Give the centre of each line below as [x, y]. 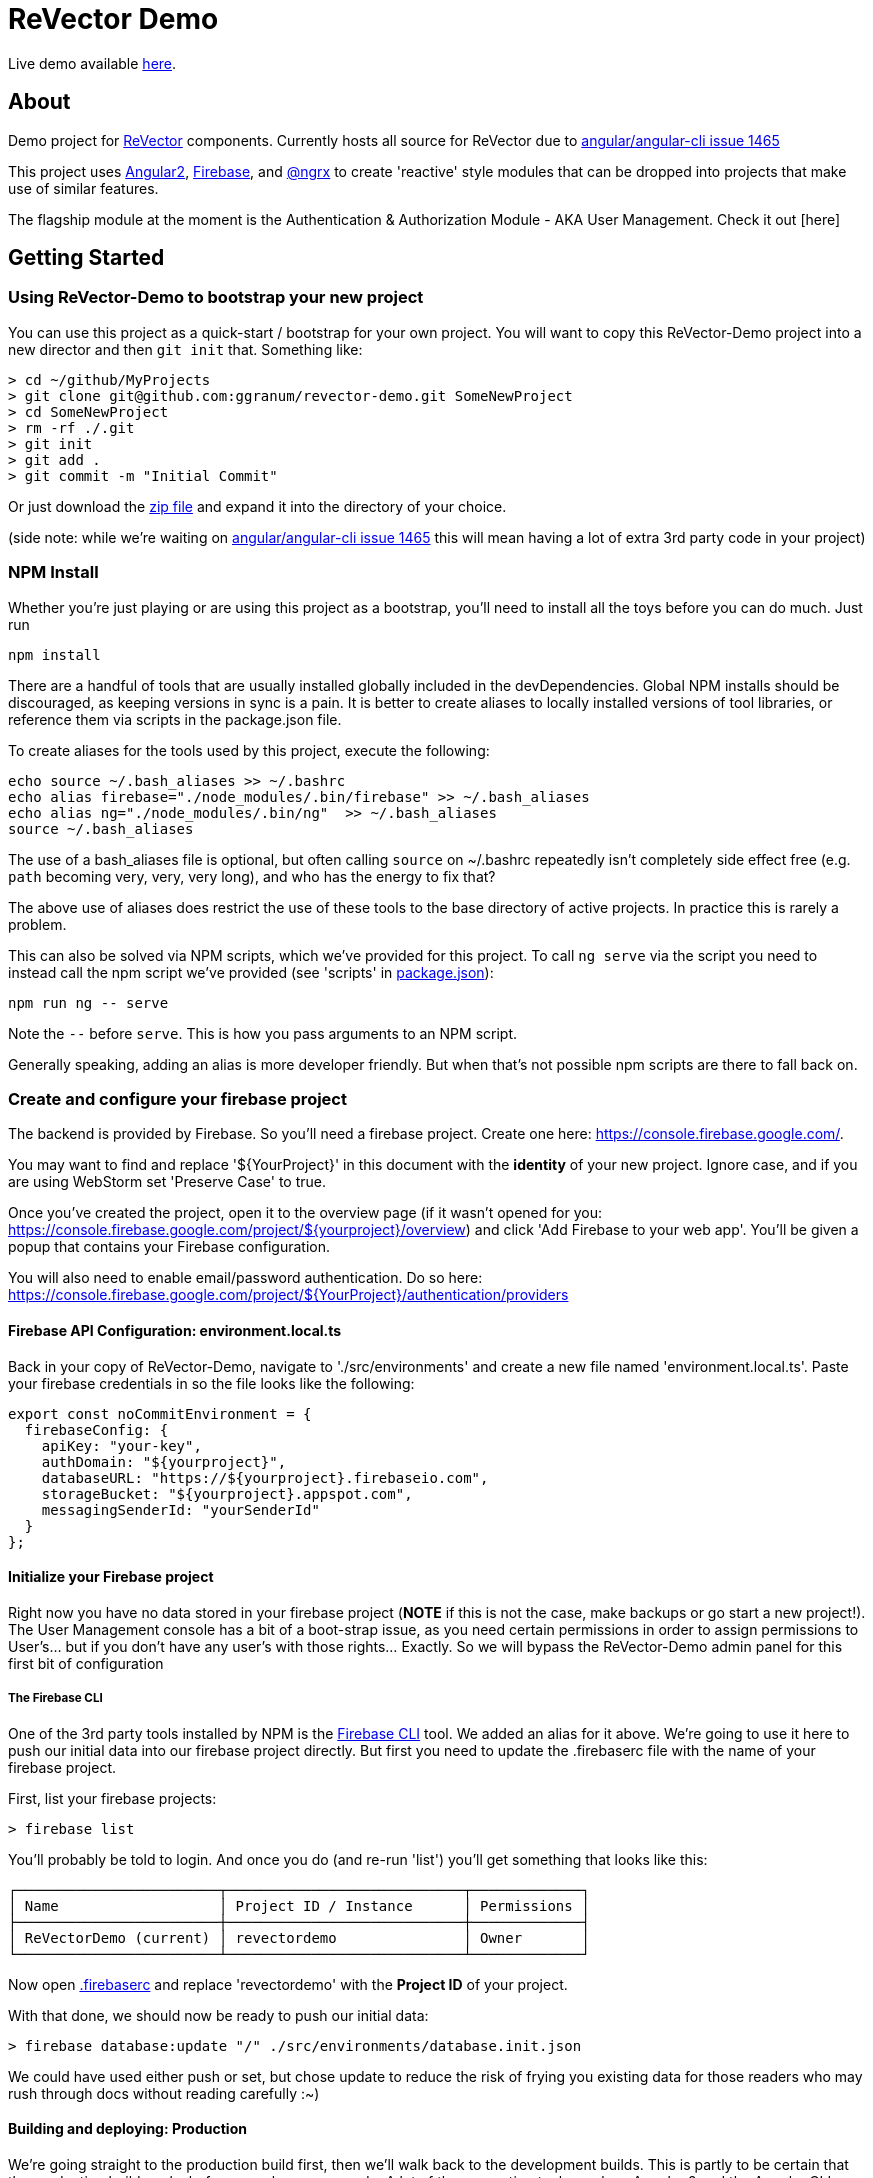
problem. [37, 924]
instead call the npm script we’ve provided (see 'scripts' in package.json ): [251, 972]
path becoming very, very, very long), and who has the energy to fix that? [252, 876]
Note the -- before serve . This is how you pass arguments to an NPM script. [263, 1033]
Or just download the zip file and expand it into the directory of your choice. [257, 506]
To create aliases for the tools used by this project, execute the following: [249, 750]
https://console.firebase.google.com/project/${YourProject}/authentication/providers [288, 1295]
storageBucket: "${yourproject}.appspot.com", [227, 1493]
